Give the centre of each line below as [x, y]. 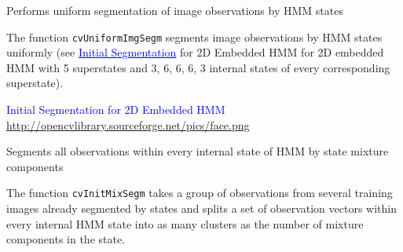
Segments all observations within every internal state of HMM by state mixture [198, 151]
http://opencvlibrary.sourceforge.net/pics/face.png [128, 124]
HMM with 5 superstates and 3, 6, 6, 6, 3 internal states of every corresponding [198, 67]
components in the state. [66, 239]
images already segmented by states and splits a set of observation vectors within [201, 208]
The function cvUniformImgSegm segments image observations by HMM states [194, 37]
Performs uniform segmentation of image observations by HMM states [175, 10]
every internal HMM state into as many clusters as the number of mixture [185, 223]
